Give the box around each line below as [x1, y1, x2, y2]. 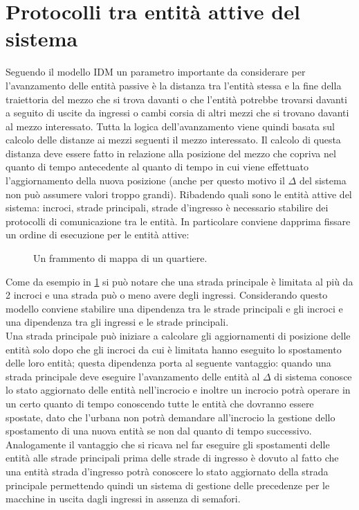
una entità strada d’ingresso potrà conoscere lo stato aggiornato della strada [6, 464, 329, 478]
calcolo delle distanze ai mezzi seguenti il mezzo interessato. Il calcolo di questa [6, 132, 341, 147]
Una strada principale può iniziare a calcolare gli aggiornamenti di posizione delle [6, 328, 351, 342]
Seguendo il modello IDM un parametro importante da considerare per [6, 64, 306, 79]
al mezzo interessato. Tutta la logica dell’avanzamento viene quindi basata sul [6, 118, 335, 133]
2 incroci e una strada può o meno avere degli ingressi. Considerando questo [6, 288, 328, 302]
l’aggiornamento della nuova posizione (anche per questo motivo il [6, 173, 285, 188]
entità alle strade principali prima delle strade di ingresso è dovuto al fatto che [6, 450, 339, 465]
